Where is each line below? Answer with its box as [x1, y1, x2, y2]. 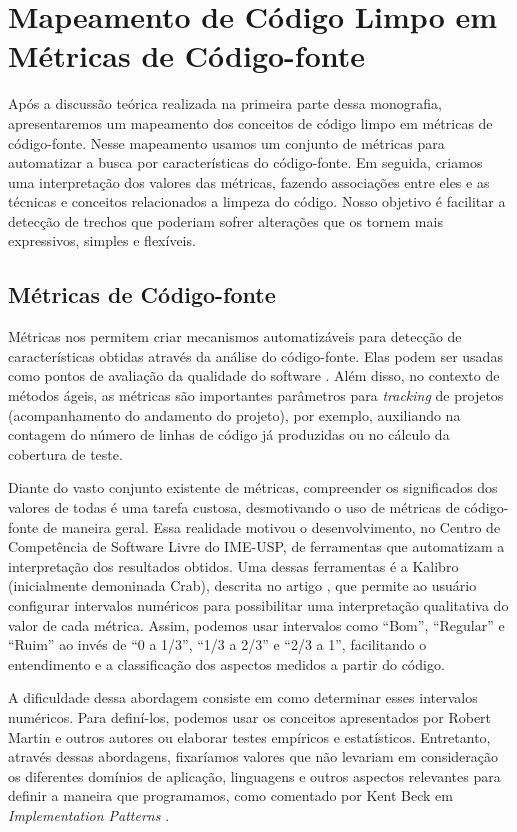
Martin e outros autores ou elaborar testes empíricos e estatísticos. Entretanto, [8, 726, 491, 747]
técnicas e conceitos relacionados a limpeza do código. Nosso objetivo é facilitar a [8, 191, 506, 212]
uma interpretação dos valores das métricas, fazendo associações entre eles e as [8, 171, 490, 192]
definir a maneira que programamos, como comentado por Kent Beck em [8, 785, 453, 806]
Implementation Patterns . [8, 804, 170, 825]
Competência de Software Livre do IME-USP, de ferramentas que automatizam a [8, 536, 505, 557]
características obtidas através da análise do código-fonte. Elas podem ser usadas [8, 345, 503, 366]
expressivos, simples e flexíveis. [8, 230, 196, 251]
